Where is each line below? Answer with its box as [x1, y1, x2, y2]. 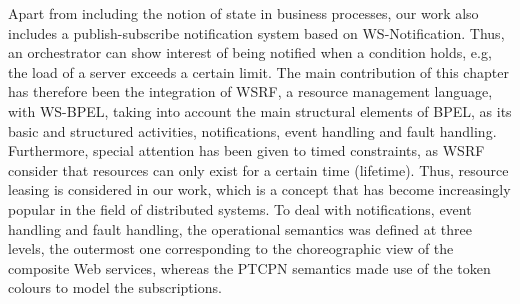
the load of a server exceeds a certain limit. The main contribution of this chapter [8, 61, 509, 82]
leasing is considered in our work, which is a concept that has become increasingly [8, 179, 511, 200]
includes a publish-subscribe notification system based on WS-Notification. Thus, [8, 22, 505, 43]
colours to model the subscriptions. [8, 277, 222, 298]
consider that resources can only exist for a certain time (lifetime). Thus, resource [8, 159, 509, 180]
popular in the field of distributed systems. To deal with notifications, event [8, 198, 472, 219]
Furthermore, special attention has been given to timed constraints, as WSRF [8, 140, 485, 161]
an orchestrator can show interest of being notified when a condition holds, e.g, [8, 42, 492, 63]
